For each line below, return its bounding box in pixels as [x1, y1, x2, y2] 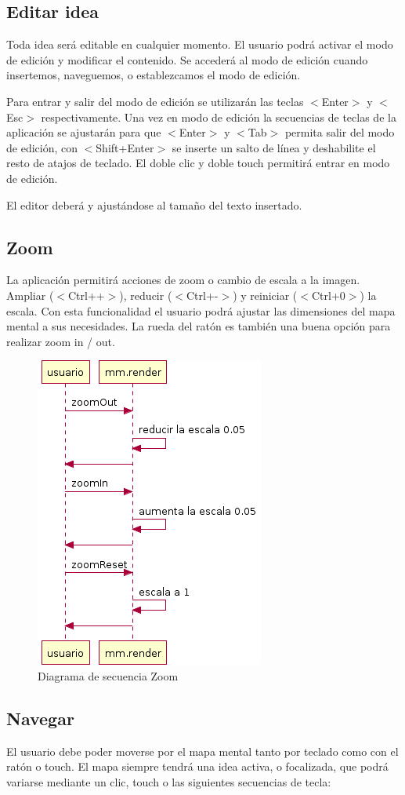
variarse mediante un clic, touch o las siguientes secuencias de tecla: [6, 773, 331, 790]
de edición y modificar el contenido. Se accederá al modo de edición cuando [6, 51, 368, 67]
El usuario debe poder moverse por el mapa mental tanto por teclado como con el [6, 742, 399, 759]
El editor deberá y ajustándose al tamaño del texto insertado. [6, 196, 302, 213]
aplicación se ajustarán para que [6, 124, 161, 140]
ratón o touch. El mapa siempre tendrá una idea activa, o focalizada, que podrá [6, 758, 389, 775]
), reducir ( [119, 286, 172, 303]
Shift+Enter [96, 139, 154, 155]
